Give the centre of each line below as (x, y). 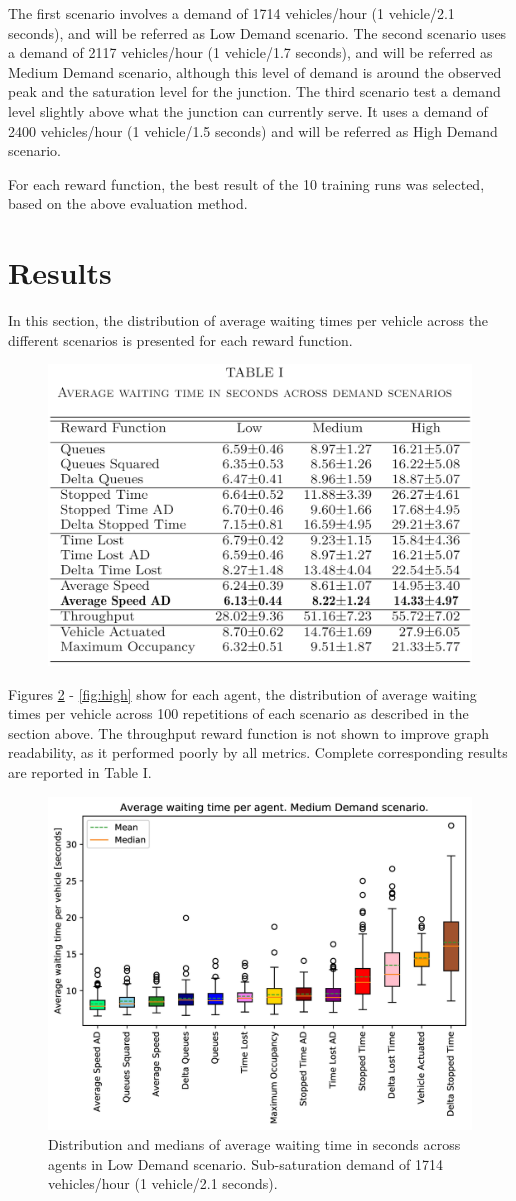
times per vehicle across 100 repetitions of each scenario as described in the (238, 713)
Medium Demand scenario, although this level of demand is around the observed (255, 71)
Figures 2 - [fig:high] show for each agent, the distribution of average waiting (242, 693)
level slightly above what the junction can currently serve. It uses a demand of (248, 110)
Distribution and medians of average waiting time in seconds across (254, 1143)
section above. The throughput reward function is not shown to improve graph (249, 732)
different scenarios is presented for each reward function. (180, 339)
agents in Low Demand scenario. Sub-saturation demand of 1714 (246, 1163)
